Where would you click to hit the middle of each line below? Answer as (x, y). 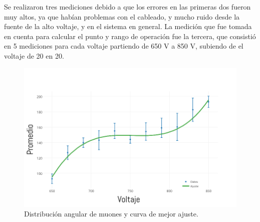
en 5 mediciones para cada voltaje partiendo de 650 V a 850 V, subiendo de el (124, 46)
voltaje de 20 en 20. (34, 55)
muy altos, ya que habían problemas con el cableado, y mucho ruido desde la (122, 16)
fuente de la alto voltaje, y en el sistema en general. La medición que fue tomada (128, 26)
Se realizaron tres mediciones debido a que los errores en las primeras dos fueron (127, 7)
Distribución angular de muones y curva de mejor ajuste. (111, 214)
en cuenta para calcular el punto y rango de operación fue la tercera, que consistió (130, 36)
